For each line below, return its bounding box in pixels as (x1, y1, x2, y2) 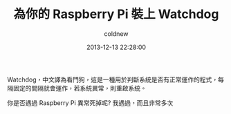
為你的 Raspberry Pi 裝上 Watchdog (13, 6, 219, 22)
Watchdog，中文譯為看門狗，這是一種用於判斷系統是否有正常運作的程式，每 (7, 75, 225, 84)
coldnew (104, 29, 129, 38)
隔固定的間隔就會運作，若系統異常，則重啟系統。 (7, 84, 147, 92)
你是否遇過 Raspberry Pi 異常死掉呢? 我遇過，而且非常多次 (7, 98, 174, 107)
